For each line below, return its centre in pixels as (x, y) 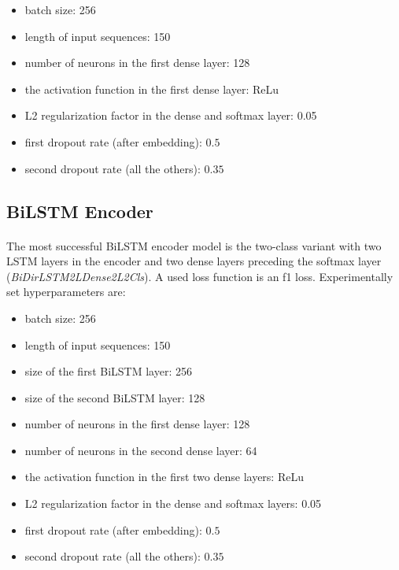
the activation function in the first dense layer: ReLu (152, 89)
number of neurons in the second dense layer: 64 (141, 450)
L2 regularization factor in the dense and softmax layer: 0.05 (171, 115)
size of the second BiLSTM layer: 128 (115, 397)
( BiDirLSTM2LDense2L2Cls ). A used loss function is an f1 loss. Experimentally (200, 276)
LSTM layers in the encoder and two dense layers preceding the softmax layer (194, 261)
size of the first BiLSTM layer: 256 (108, 371)
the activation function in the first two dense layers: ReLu (164, 477)
